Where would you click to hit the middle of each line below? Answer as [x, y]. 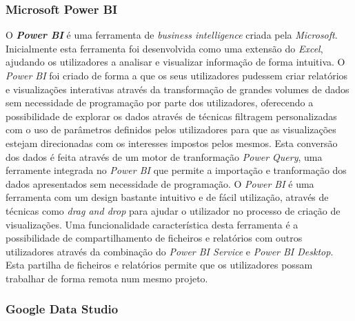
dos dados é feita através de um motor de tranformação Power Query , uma [164, 156]
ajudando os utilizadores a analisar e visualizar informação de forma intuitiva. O [175, 62]
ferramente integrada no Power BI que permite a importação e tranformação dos [176, 170]
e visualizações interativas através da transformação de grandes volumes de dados [177, 89]
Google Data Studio [62, 309]
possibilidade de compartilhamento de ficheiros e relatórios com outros [154, 238]
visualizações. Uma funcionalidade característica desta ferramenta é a [152, 224]
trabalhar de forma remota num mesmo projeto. [107, 278]
